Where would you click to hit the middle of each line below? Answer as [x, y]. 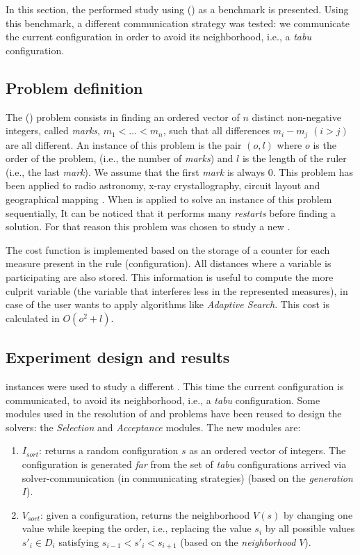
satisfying [79, 541]
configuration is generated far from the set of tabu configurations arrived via [184, 464]
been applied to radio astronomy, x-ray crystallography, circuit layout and [163, 185]
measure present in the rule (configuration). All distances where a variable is [169, 263]
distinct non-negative [296, 116]
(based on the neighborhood [238, 541]
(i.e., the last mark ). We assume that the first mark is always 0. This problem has [180, 171]
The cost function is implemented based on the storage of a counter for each [168, 249]
